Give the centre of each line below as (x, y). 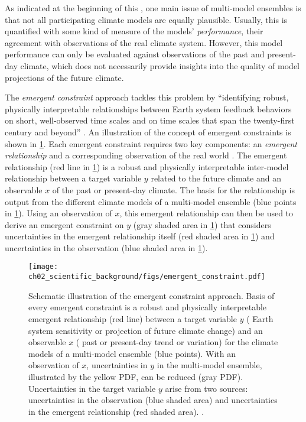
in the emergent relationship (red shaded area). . (116, 411)
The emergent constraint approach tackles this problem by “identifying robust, (147, 97)
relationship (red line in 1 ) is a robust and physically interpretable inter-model (147, 166)
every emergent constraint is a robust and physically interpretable (148, 307)
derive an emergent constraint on (64, 224)
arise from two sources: (206, 388)
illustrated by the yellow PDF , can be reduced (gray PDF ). (136, 376)
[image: (43, 267)
